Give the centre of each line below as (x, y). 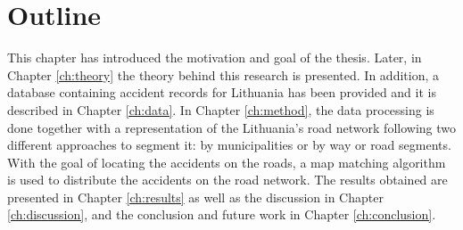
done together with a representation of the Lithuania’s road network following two (232, 127)
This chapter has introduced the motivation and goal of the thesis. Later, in (215, 57)
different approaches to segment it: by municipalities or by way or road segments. (229, 145)
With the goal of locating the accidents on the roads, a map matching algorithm (227, 162)
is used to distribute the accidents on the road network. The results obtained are (227, 180)
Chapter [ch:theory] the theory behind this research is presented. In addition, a (223, 74)
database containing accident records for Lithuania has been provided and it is (222, 92)
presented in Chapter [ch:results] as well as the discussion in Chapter (195, 197)
